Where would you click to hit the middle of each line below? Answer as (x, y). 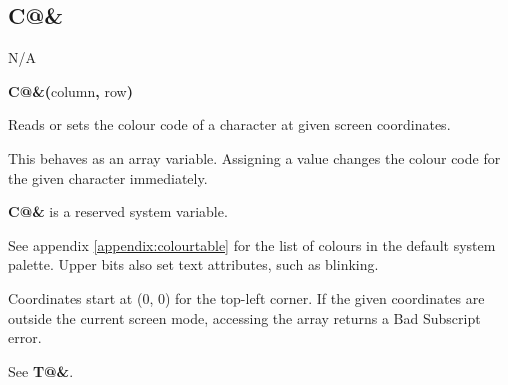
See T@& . (41, 370)
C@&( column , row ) (70, 90)
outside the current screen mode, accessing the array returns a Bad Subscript (244, 317)
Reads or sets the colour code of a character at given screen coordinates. (229, 124)
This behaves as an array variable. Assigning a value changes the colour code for (254, 157)
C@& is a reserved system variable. (118, 211)
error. (25, 337)
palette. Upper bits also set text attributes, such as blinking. (193, 264)
